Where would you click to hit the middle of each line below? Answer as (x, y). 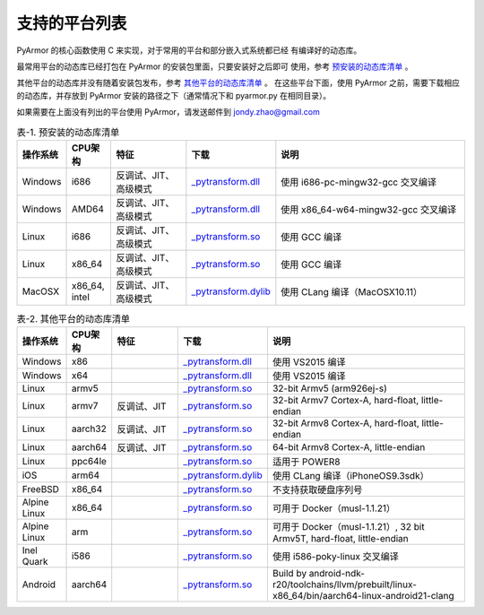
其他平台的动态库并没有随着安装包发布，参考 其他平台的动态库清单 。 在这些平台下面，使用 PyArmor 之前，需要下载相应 (238, 83)
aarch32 (89, 429)
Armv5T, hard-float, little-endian (341, 539)
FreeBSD (41, 489)
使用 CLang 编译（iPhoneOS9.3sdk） (350, 476)
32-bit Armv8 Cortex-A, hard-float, (346, 423)
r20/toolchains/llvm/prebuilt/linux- (344, 585)
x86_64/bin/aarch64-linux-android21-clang (363, 596)
